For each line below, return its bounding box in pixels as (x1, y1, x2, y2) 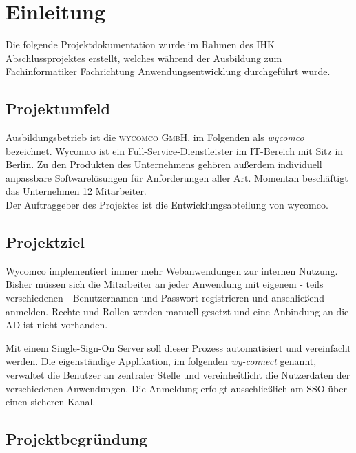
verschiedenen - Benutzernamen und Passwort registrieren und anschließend (6, 291, 324, 305)
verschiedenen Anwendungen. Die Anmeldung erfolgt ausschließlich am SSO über (6, 381, 348, 395)
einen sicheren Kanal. (6, 394, 96, 409)
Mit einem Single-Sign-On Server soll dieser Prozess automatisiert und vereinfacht (6, 340, 351, 355)
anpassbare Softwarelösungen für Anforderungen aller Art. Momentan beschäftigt (6, 170, 348, 185)
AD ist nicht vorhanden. (6, 317, 108, 332)
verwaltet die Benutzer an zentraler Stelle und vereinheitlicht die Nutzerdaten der (6, 368, 350, 382)
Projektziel (6, 231, 85, 253)
